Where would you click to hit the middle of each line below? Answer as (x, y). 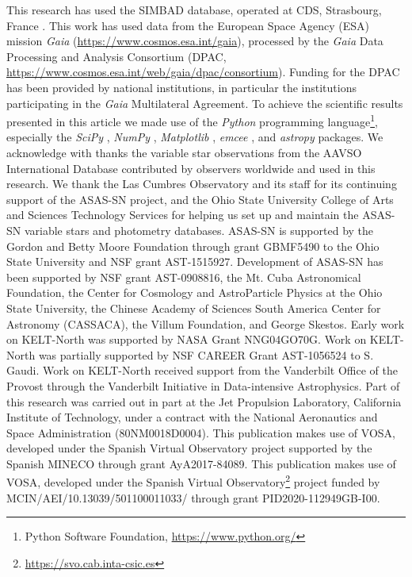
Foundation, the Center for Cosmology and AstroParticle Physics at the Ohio (195, 292)
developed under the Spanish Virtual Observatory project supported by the (189, 448)
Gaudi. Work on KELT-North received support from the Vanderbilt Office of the (202, 370)
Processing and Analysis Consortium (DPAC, (116, 56)
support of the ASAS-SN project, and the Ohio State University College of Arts (200, 199)
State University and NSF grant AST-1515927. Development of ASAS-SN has (195, 262)
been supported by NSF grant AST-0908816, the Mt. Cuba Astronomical (184, 277)
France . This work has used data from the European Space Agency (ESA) (188, 25)
